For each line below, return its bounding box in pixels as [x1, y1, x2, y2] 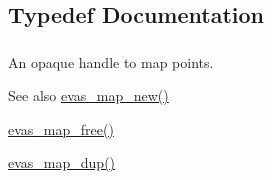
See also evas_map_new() [8, 85, 169, 106]
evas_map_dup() [8, 152, 116, 173]
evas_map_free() [8, 118, 114, 139]
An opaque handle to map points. [8, 51, 214, 72]
